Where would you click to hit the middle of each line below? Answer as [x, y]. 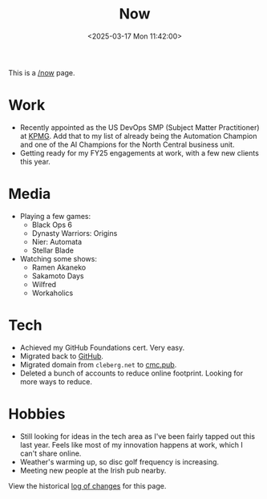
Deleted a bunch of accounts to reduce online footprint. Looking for [131, 373]
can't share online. [51, 453]
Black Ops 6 [52, 225]
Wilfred [44, 284]
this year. [35, 161]
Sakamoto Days [58, 276]
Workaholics [53, 293]
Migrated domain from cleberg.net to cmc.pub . [98, 364]
